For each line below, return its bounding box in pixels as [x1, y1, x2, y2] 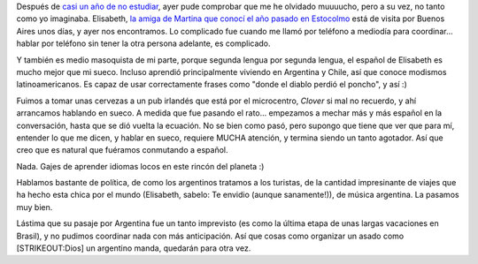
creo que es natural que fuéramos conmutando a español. [16, 145, 229, 155]
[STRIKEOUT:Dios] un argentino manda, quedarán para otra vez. [16, 243, 251, 253]
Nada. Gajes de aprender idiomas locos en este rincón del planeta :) [16, 161, 265, 171]
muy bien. [16, 201, 53, 212]
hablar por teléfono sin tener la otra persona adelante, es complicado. [16, 38, 271, 49]
